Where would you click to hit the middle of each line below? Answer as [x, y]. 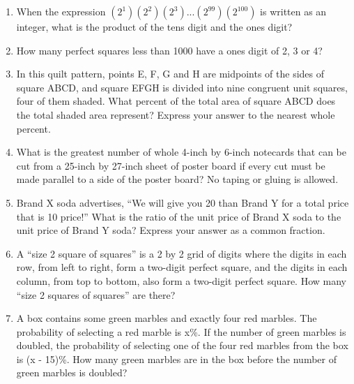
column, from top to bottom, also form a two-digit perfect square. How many [181, 280]
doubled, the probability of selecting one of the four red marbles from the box [182, 345]
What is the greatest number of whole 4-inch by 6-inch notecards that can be [182, 152]
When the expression [61, 11]
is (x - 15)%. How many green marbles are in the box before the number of [176, 359]
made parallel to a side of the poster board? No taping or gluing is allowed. [177, 179]
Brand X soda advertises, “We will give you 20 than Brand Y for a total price [183, 202]
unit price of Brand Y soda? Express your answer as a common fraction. [171, 230]
